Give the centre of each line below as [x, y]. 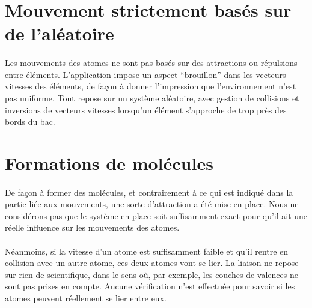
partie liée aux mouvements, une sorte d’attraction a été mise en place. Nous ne [152, 204]
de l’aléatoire [60, 33]
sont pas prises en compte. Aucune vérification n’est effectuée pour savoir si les [150, 286]
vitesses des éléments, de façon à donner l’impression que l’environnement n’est [151, 86]
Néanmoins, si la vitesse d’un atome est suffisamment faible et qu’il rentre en [147, 251]
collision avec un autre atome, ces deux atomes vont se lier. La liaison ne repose [152, 263]
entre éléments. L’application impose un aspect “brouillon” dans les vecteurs [145, 74]
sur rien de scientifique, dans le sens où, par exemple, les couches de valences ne [151, 274]
